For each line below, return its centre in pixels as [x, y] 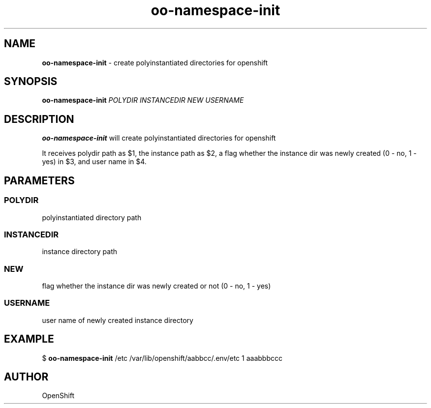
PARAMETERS [39, 180]
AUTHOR [26, 377]
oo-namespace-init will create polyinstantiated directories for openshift [159, 138]
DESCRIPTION [39, 119]
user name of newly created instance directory [118, 320]
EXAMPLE [29, 339]
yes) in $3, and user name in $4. [94, 162]
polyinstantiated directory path [92, 217]
